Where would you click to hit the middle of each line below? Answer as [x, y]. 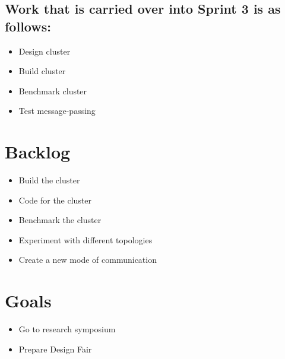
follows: [28, 26]
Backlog [38, 152]
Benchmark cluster [53, 90]
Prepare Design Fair [55, 349]
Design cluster [45, 51]
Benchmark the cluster [60, 220]
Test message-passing [57, 111]
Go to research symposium [67, 329]
